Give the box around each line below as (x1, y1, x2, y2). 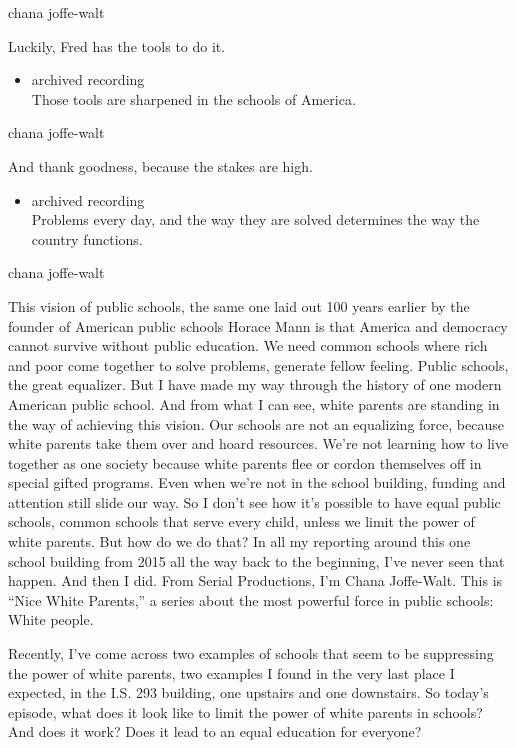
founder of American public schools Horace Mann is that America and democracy (8, 315, 508, 336)
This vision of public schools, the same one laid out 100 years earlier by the (8, 295, 470, 316)
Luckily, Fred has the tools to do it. (8, 35, 226, 56)
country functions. (31, 228, 143, 249)
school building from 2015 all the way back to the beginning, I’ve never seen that (8, 550, 505, 571)
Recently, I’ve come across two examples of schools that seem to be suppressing (8, 643, 494, 664)
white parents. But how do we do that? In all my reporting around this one (8, 531, 471, 552)
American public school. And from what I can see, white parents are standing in (8, 393, 500, 414)
